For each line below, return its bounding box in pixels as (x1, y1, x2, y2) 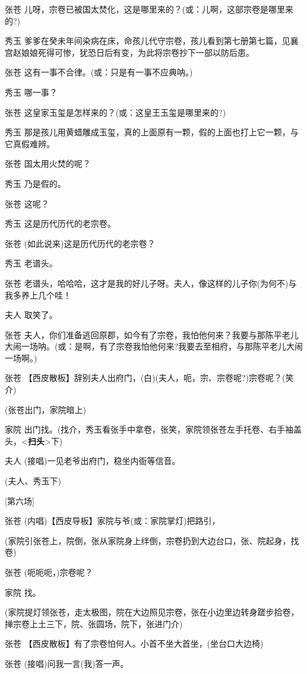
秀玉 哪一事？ (5, 85, 58, 98)
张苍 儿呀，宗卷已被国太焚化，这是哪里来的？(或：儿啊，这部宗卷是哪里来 (5, 3, 294, 15)
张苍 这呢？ (5, 197, 49, 209)
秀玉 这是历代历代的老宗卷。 (5, 217, 116, 230)
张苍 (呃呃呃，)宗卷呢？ (5, 566, 93, 578)
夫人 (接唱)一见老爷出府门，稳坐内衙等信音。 (5, 454, 181, 467)
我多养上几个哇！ (5, 288, 71, 301)
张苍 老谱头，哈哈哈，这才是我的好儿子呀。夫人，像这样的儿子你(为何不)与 (5, 276, 297, 289)
